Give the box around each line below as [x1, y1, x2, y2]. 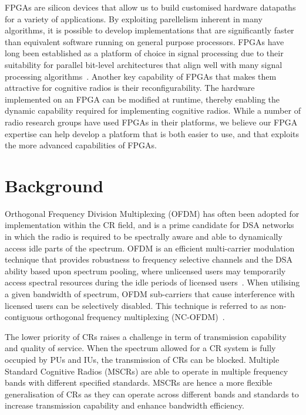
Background [5, 173, 104, 197]
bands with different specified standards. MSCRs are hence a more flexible [5, 376, 273, 389]
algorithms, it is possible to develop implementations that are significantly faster [5, 24, 294, 36]
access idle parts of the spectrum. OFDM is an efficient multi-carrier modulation [5, 241, 295, 254]
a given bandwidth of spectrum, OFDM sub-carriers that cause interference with [5, 288, 295, 300]
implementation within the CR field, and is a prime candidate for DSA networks [5, 219, 294, 231]
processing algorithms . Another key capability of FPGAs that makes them [5, 70, 277, 82]
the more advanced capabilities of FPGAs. [5, 139, 157, 151]
